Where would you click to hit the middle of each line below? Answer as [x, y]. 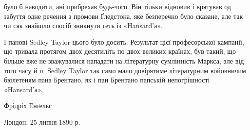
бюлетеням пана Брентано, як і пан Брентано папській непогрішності [107, 80]
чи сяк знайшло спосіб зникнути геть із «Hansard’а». [83, 25]
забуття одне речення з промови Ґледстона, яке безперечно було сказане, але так [124, 16]
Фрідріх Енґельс [28, 106]
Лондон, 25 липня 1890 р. [42, 122]
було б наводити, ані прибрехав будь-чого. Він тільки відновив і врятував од [117, 6]
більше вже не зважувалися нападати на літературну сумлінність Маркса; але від [124, 60]
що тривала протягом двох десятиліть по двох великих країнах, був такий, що [120, 51]
